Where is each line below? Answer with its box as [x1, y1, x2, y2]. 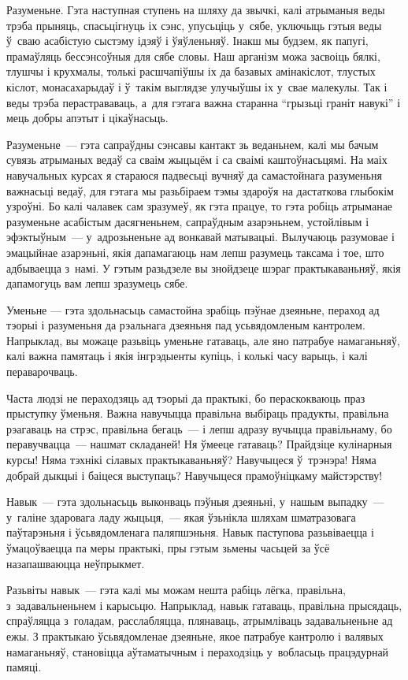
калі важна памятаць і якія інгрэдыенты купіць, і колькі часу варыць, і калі [6, 347, 368, 364]
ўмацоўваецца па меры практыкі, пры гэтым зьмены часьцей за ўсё [6, 540, 330, 556]
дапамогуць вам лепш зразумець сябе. [6, 275, 188, 292]
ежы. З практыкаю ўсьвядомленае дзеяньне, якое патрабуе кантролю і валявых [6, 627, 384, 644]
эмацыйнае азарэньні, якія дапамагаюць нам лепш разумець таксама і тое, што [6, 243, 384, 260]
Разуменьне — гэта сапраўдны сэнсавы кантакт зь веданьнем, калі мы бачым [6, 136, 379, 152]
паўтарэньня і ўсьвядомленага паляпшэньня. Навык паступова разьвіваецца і [6, 524, 374, 541]
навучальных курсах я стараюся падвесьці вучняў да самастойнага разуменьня [6, 166, 382, 183]
